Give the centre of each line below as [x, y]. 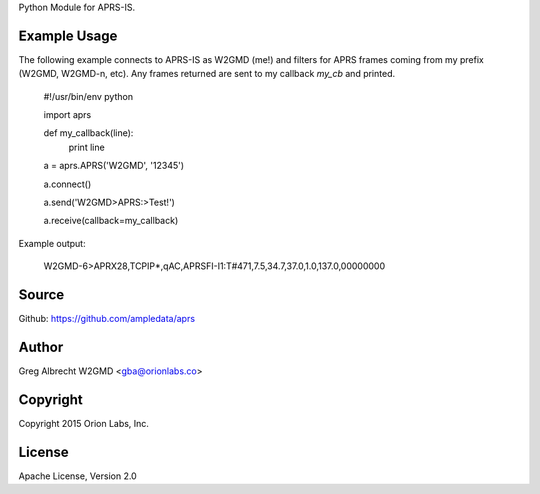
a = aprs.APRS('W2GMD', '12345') [114, 166]
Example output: [52, 243]
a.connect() [67, 184]
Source [41, 295]
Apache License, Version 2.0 [77, 476]
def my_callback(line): [88, 133]
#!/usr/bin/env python [88, 96]
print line [86, 147]
